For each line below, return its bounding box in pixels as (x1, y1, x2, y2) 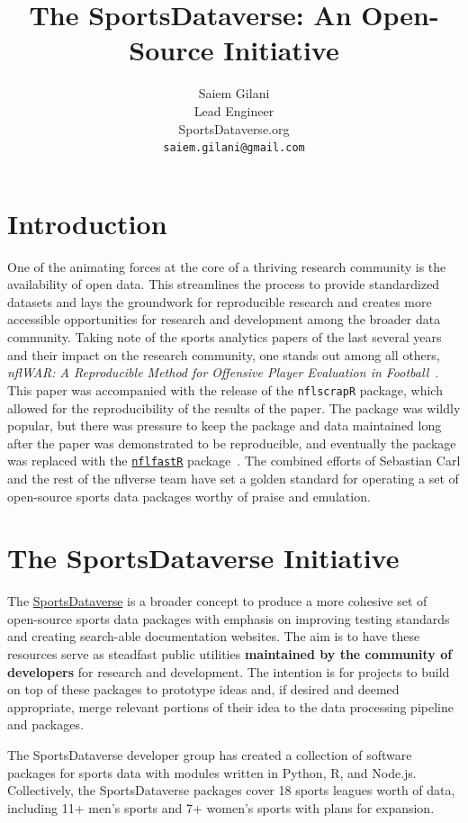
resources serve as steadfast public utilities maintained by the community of (7, 645, 453, 664)
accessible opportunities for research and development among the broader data (7, 310, 441, 329)
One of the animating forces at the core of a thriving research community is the (7, 257, 446, 276)
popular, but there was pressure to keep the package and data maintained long (7, 416, 442, 435)
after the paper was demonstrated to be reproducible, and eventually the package (7, 433, 456, 452)
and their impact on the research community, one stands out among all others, (7, 345, 440, 364)
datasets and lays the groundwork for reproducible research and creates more (7, 292, 432, 311)
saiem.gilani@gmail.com (163, 141, 305, 155)
